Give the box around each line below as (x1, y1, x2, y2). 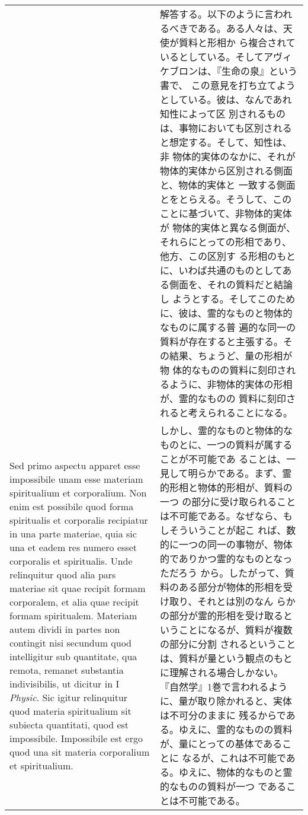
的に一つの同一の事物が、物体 (160, 537, 293, 551)
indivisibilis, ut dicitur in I (9, 676, 120, 690)
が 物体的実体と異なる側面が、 (160, 221, 296, 234)
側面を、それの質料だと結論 (169, 278, 293, 291)
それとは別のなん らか (197, 594, 296, 608)
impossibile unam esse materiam (9, 472, 143, 486)
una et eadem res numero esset (9, 540, 137, 554)
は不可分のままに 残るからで (160, 708, 286, 722)
